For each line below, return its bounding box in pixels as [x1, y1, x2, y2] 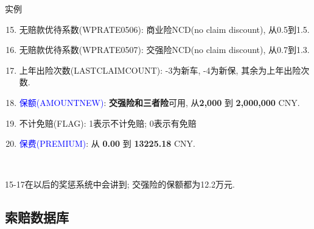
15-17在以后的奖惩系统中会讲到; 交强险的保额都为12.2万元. [5, 178, 235, 191]
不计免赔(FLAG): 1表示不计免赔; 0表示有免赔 [19, 116, 197, 129]
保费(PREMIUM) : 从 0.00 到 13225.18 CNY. [19, 137, 195, 150]
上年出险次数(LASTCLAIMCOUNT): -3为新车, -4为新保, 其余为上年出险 [19, 63, 301, 76]
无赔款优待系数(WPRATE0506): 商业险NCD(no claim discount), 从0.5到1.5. [19, 23, 310, 35]
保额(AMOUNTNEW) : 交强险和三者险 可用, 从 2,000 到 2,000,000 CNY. [19, 96, 300, 108]
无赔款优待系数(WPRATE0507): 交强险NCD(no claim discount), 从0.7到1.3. [19, 43, 310, 56]
